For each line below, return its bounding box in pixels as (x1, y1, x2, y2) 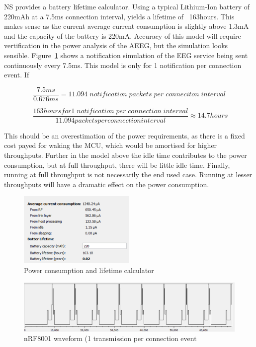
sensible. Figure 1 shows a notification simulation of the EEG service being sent (4, 50, 248, 60)
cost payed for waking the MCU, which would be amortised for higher (4, 140, 217, 150)
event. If (4, 69, 29, 80)
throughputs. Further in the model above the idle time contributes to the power (4, 150, 247, 160)
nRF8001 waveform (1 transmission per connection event (24, 333, 197, 344)
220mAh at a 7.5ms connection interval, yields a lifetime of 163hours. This (4, 11, 235, 21)
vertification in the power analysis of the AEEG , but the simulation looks (4, 40, 228, 51)
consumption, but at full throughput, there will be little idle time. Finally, (4, 159, 230, 170)
